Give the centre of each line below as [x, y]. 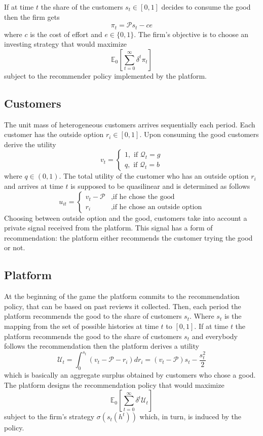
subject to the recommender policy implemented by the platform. [105, 75]
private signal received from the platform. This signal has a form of [108, 228]
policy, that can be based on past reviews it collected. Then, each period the [123, 306]
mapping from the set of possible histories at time [81, 326]
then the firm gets [32, 16]
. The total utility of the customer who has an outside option [154, 176]
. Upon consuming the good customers [199, 134]
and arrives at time [34, 186]
